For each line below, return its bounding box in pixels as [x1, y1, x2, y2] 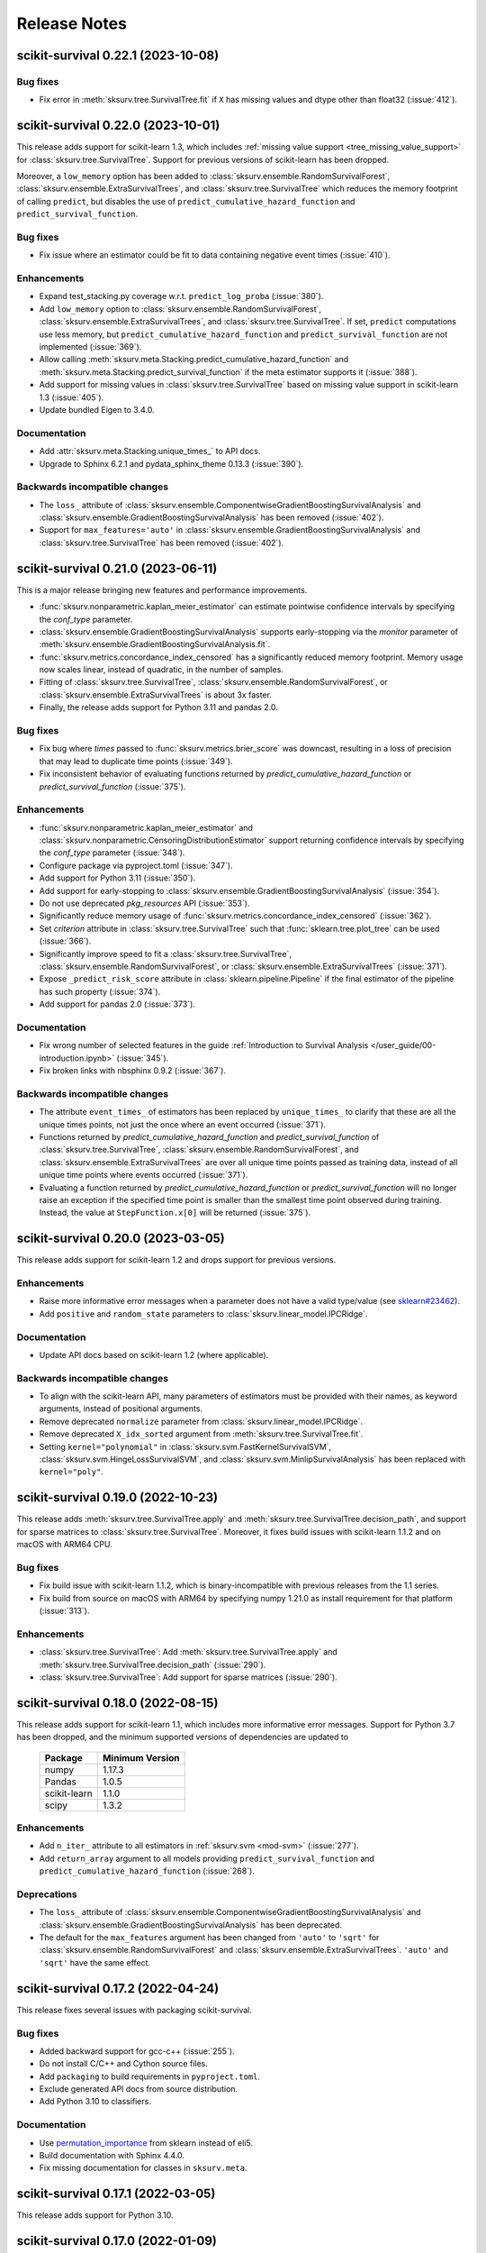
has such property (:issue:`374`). [39, 986, 161, 997]
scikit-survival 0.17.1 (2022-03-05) [16, 2186, 216, 2202]
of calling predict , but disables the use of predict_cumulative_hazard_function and [16, 196, 355, 206]
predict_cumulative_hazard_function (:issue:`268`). [39, 1865, 256, 1876]
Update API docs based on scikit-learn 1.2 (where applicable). [39, 1349, 269, 1360]
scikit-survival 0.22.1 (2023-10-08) [16, 48, 220, 63]
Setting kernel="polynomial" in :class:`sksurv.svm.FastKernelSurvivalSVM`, [39, 1441, 332, 1452]
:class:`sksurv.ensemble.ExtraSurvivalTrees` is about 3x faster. [39, 689, 272, 700]
